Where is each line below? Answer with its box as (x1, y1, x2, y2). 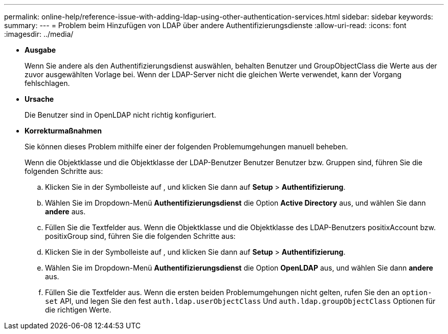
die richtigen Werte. (45, 305, 111, 314)
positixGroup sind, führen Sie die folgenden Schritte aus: (45, 232, 236, 240)
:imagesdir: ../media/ (4, 30, 74, 38)
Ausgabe (25, 46, 56, 54)
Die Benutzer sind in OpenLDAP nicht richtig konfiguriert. (25, 110, 216, 119)
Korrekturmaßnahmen (25, 126, 102, 135)
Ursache (25, 95, 54, 103)
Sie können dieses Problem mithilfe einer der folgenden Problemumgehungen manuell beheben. (25, 142, 348, 151)
